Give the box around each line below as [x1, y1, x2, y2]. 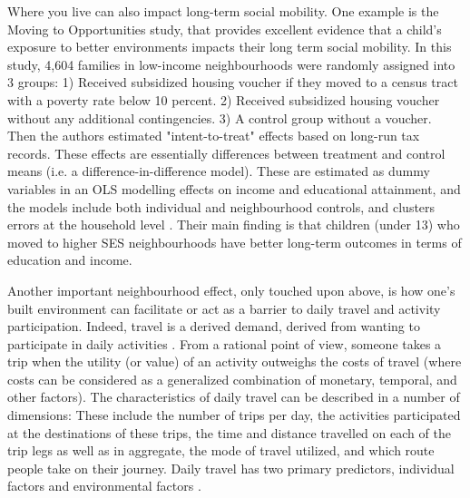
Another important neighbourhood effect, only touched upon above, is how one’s [7, 280, 455, 299]
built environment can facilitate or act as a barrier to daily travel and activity [7, 298, 441, 317]
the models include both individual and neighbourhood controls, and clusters [7, 197, 436, 216]
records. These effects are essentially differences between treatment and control [7, 143, 446, 162]
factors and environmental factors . [7, 476, 201, 495]
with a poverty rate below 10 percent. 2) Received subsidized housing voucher [7, 90, 440, 109]
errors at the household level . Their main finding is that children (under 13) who [7, 215, 460, 234]
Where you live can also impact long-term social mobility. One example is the [7, 2, 439, 20]
